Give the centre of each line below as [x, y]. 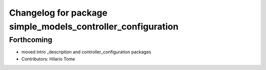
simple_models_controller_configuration [94, 26]
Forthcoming [31, 40]
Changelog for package [58, 13]
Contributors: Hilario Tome [48, 59]
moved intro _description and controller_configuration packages [86, 52]
